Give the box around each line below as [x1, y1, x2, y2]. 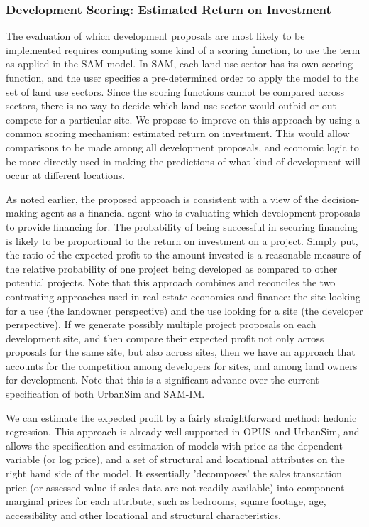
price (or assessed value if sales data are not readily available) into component [6, 479, 345, 494]
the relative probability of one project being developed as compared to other [6, 261, 338, 276]
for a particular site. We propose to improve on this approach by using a [45, 112, 360, 126]
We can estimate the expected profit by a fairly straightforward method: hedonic [6, 410, 357, 425]
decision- [321, 191, 360, 206]
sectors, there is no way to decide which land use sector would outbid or [6, 98, 319, 113]
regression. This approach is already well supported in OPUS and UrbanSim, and [6, 424, 360, 439]
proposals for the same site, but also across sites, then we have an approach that [6, 344, 356, 359]
